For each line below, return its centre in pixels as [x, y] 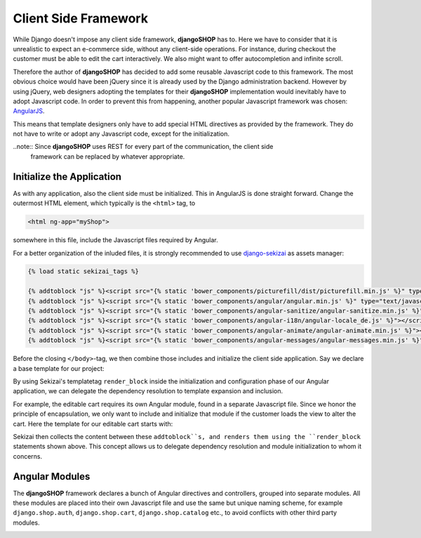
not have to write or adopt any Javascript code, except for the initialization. [121, 134]
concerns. [28, 456]
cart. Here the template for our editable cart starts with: [93, 424]
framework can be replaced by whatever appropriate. [108, 156]
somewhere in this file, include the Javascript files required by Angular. [115, 240]
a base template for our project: [59, 368]
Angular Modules [52, 477]
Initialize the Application [67, 177]
